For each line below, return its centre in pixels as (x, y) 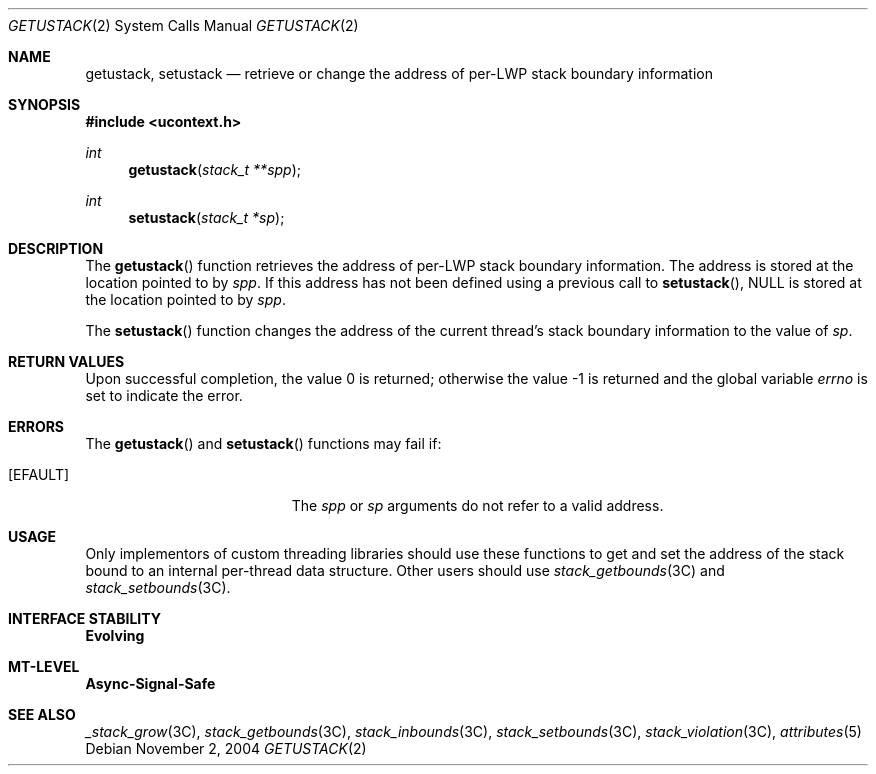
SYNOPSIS (44, 104)
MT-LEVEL (44, 666)
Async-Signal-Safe (150, 683)
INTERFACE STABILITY (84, 618)
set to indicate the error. (164, 395)
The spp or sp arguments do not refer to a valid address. (477, 505)
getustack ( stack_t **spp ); (215, 169)
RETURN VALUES (66, 361)
